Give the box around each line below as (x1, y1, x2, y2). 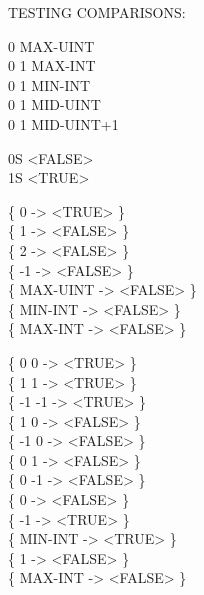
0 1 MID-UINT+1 (8, 113, 119, 134)
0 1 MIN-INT (8, 74, 91, 95)
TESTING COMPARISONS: (8, 2, 186, 22)
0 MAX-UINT (8, 35, 95, 56)
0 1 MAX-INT (8, 55, 96, 76)
